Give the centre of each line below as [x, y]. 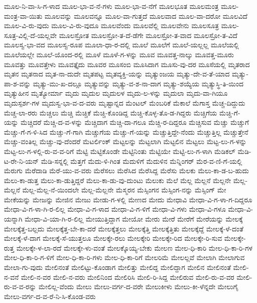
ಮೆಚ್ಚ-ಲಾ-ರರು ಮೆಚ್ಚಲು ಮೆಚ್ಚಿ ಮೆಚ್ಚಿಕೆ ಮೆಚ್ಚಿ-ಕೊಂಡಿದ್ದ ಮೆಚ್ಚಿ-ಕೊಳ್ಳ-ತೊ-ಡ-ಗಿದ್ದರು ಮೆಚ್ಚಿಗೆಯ [111, 112]
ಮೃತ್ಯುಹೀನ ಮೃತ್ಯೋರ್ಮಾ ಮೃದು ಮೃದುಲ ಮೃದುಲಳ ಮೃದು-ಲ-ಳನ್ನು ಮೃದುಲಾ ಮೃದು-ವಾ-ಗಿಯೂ [116, 93]
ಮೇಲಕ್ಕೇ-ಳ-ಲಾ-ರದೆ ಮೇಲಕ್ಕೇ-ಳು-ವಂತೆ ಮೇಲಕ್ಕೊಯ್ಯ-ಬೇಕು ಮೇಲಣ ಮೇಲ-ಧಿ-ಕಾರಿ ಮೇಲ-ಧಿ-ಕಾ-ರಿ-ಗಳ [134, 247]
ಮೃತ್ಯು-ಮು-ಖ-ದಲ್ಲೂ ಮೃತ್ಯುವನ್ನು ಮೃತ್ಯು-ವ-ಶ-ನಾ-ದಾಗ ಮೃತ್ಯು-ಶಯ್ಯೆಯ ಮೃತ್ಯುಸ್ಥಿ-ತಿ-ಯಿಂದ [138, 83]
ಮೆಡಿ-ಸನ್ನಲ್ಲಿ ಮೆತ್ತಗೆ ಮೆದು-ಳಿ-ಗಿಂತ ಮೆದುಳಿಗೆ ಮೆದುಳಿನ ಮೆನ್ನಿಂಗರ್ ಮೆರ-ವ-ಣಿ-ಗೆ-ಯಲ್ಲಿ [141, 161]
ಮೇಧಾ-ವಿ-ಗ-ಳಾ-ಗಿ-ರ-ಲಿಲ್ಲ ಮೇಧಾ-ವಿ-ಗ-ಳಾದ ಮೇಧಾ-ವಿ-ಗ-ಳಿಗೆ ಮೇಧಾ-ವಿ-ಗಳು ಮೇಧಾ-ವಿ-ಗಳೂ [115, 209]
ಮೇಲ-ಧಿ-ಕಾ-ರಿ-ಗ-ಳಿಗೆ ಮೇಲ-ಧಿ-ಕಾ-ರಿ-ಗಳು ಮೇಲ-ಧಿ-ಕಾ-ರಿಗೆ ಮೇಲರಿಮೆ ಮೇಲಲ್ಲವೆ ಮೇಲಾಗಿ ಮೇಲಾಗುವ [125, 257]
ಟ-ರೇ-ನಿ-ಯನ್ [21, 161]
